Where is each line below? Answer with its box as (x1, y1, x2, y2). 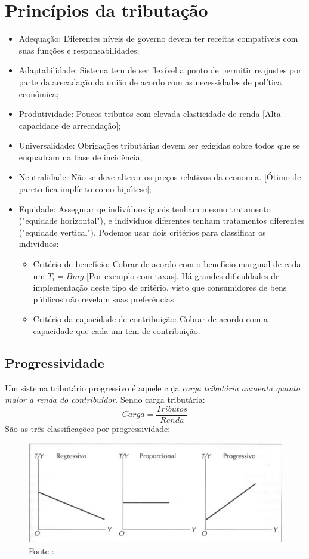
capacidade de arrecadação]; (18, 119, 121, 131)
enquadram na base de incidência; (18, 150, 143, 163)
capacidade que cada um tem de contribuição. (33, 325, 200, 336)
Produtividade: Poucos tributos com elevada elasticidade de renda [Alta (18, 107, 281, 120)
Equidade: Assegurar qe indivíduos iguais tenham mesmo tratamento (18, 202, 271, 215)
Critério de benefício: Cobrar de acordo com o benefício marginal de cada (33, 258, 301, 270)
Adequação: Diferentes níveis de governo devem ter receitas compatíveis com (18, 32, 298, 45)
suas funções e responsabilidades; (18, 44, 140, 56)
